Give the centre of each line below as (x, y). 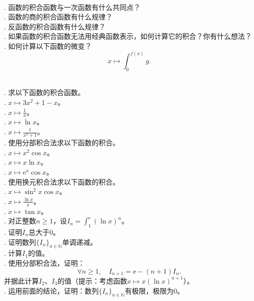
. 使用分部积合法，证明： (44, 262)
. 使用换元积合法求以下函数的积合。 (62, 181)
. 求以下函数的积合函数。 (44, 92)
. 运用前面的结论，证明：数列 (51, 290)
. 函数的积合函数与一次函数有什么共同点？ (72, 7)
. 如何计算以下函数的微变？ (48, 46)
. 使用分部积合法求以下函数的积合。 (62, 143)
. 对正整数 (20, 221)
